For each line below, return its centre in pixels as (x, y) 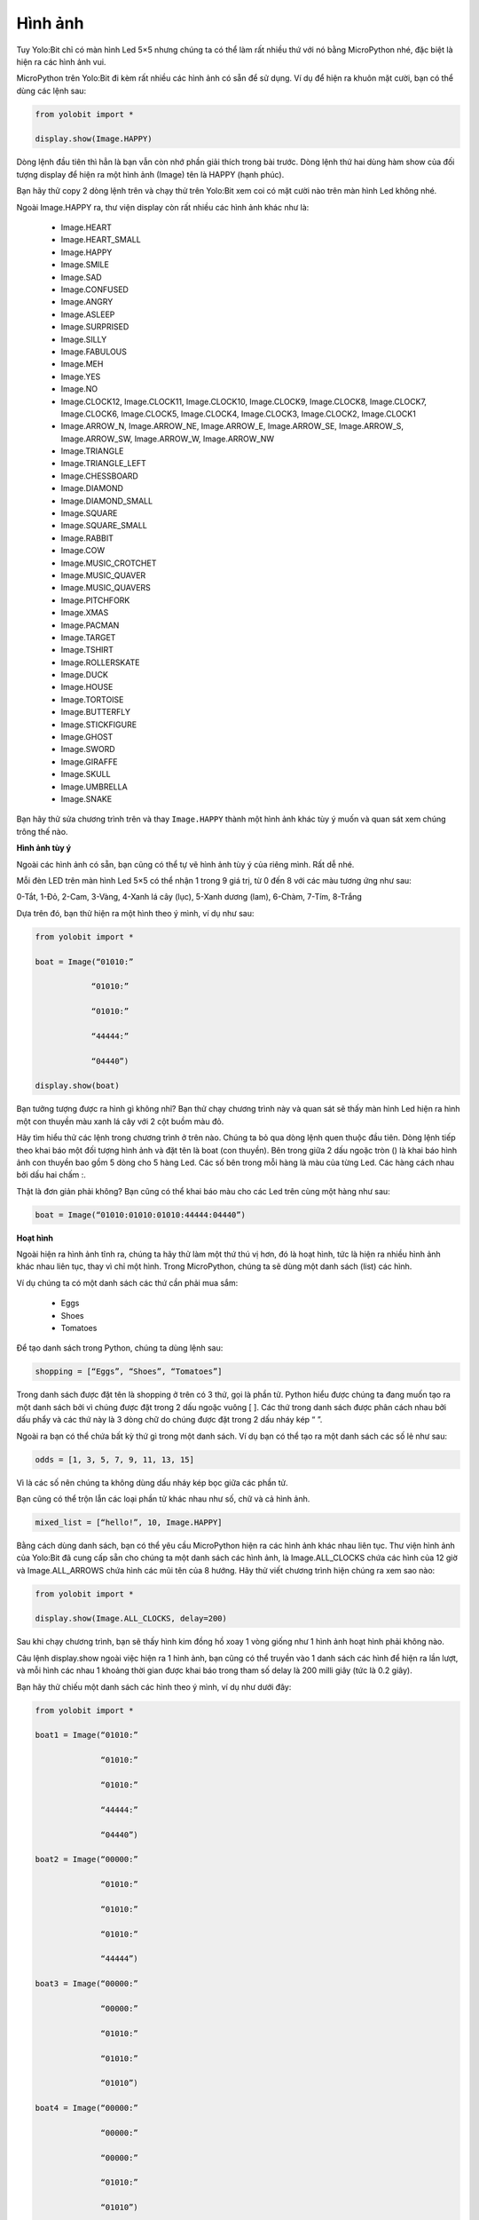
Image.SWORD (88, 749)
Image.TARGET (88, 637)
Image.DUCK (84, 675)
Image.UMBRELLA (94, 787)
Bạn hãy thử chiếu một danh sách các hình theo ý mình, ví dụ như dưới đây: (154, 1686)
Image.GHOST (87, 737)
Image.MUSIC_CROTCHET (109, 563)
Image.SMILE (85, 265)
